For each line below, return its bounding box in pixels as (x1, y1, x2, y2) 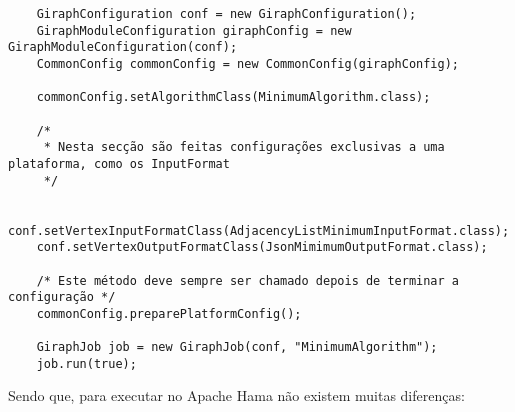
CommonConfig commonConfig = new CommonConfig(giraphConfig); (36, 56, 460, 71)
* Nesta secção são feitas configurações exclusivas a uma (43, 140, 445, 155)
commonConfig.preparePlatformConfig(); (36, 306, 302, 321)
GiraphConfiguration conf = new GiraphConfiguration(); (36, 7, 417, 21)
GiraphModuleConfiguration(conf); (8, 40, 238, 55)
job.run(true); (36, 356, 137, 371)
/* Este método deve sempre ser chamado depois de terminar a (36, 273, 460, 288)
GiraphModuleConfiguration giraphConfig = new (36, 23, 352, 38)
